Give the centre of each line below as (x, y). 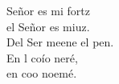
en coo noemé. (42, 73)
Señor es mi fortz (48, 10)
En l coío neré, (42, 57)
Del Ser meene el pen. (60, 42)
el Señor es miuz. (48, 26)
